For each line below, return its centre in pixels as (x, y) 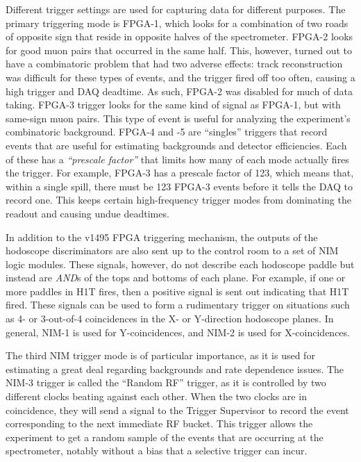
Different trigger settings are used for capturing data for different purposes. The (176, 9)
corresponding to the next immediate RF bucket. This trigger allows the (159, 423)
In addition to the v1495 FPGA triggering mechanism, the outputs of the (162, 237)
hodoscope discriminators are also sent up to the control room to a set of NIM (172, 250)
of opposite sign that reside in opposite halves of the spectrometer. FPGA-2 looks (179, 36)
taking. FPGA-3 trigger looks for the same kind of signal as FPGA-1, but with (173, 105)
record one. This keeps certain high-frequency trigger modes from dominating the (178, 200)
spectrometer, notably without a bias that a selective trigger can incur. (157, 451)
